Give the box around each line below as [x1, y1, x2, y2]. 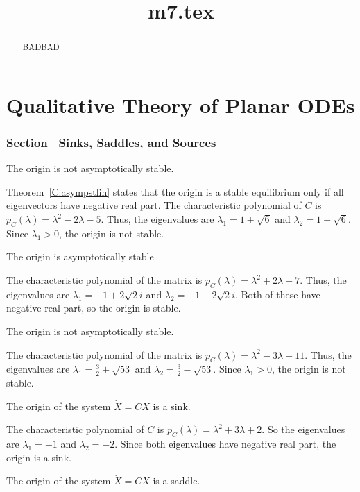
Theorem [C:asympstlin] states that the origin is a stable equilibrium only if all [6, 184, 344, 198]
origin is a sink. [6, 450, 71, 464]
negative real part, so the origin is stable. [6, 300, 181, 315]
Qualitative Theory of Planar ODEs [6, 90, 355, 119]
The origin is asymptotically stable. [6, 249, 157, 264]
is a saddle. [153, 473, 200, 488]
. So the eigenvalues [262, 422, 345, 436]
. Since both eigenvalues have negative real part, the [114, 436, 336, 451]
